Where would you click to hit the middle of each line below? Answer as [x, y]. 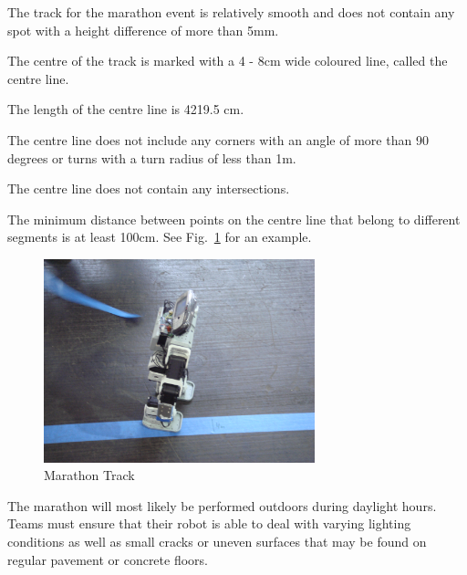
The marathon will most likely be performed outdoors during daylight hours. [222, 505]
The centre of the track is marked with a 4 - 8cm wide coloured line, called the [228, 61]
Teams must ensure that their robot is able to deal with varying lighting [209, 523]
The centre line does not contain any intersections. [149, 188]
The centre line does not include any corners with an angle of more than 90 [218, 139]
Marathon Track [89, 475]
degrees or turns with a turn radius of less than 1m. [152, 157]
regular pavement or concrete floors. [108, 559]
